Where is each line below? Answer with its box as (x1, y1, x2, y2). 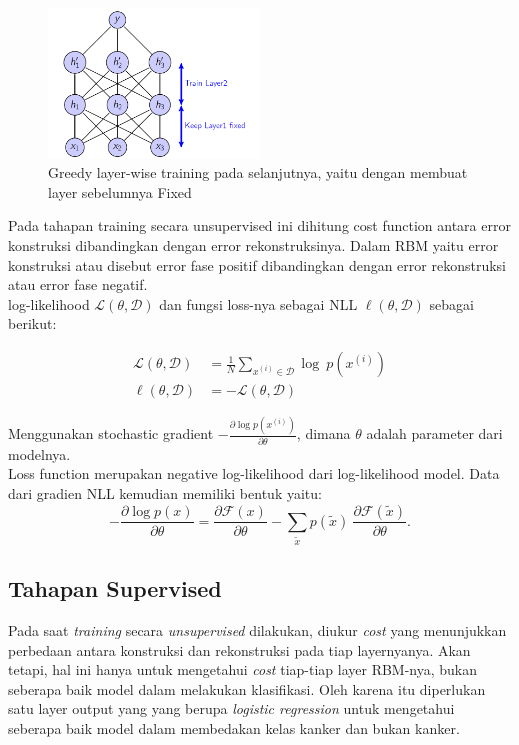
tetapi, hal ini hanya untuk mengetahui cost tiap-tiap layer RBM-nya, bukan (8, 659, 478, 680)
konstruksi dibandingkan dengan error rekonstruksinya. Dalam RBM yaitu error (8, 235, 499, 256)
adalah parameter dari (366, 423, 503, 444)
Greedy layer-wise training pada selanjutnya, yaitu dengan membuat (48, 162, 468, 183)
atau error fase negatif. (8, 274, 148, 295)
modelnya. (8, 443, 71, 464)
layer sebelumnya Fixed (48, 181, 192, 202)
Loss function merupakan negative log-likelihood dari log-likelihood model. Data (8, 463, 500, 484)
